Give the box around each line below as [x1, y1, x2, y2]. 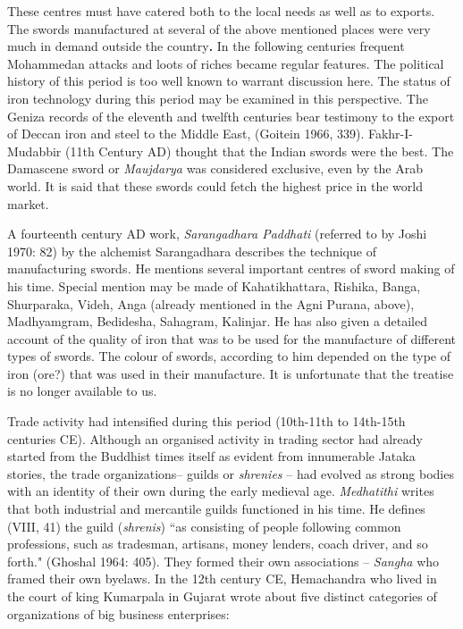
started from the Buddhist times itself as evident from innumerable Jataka [7, 447, 416, 465]
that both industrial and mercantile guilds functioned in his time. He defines [7, 499, 425, 518]
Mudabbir [7, 141, 62, 160]
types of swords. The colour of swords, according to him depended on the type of [7, 347, 450, 365]
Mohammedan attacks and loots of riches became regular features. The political [7, 54, 444, 72]
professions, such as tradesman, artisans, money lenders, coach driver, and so [7, 534, 428, 553]
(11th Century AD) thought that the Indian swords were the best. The [65, 141, 454, 160]
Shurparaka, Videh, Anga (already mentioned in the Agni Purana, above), [7, 294, 415, 313]
